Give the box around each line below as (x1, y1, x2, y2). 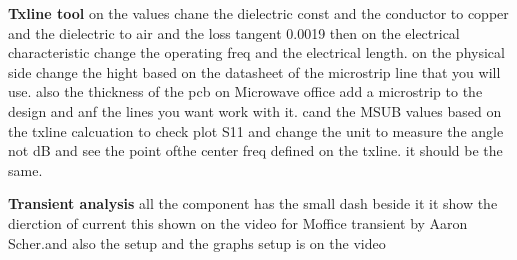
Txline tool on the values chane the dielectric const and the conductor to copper (8, 3, 509, 23)
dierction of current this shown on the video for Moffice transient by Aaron (8, 212, 468, 233)
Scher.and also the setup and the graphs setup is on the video (8, 232, 386, 253)
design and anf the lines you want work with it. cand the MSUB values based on (8, 100, 502, 121)
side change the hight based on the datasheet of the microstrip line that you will (8, 61, 501, 82)
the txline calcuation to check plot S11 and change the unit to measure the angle (8, 120, 504, 141)
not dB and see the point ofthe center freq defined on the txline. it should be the (8, 140, 503, 161)
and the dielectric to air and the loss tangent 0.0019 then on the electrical (8, 22, 460, 43)
